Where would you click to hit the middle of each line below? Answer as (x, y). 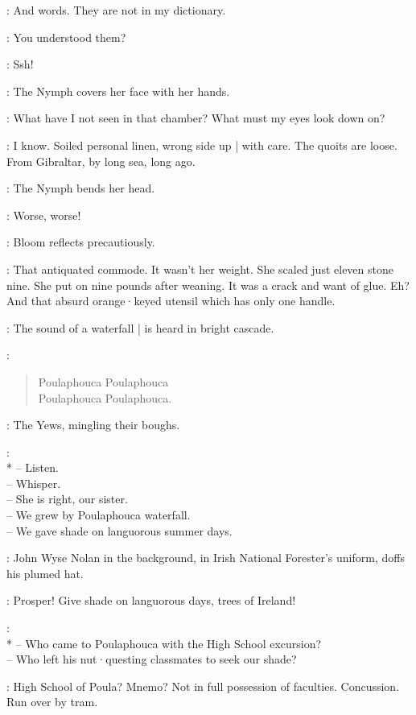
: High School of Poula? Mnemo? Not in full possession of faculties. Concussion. (203, 686)
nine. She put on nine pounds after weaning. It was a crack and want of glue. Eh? (208, 285)
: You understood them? (66, 37)
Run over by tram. (52, 702)
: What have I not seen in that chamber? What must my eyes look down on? (196, 118)
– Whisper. (34, 483)
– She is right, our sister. (67, 499)
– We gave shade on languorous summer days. (119, 530)
